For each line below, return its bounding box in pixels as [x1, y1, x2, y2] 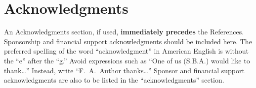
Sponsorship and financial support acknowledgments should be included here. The [4, 36, 252, 46]
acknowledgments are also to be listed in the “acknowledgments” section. [4, 75, 224, 85]
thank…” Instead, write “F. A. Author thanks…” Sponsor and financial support [4, 65, 245, 75]
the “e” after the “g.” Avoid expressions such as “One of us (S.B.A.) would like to [4, 55, 250, 65]
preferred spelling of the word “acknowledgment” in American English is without [4, 46, 249, 56]
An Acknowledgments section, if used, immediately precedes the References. [4, 27, 244, 37]
